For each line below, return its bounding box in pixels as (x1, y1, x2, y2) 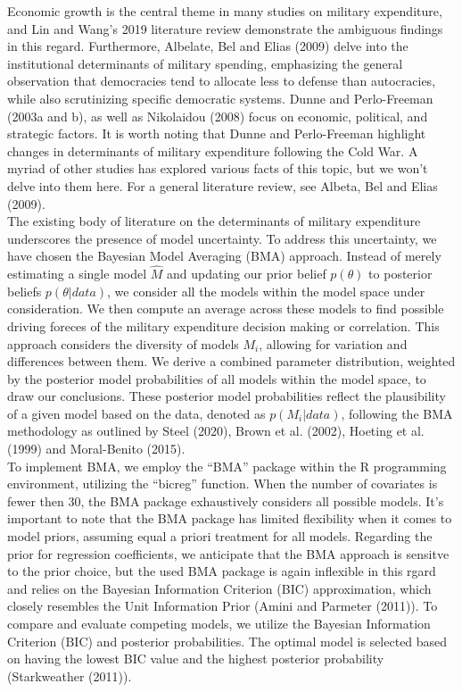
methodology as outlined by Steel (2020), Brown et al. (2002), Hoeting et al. (7, 421, 425, 440)
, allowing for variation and (259, 334, 408, 353)
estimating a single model (7, 264, 147, 283)
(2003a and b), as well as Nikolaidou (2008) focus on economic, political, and (7, 106, 428, 125)
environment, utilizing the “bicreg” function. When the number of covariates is (7, 474, 438, 493)
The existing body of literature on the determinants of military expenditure (7, 212, 421, 230)
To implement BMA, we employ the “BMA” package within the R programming (7, 456, 447, 475)
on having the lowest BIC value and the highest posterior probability (7, 649, 384, 668)
